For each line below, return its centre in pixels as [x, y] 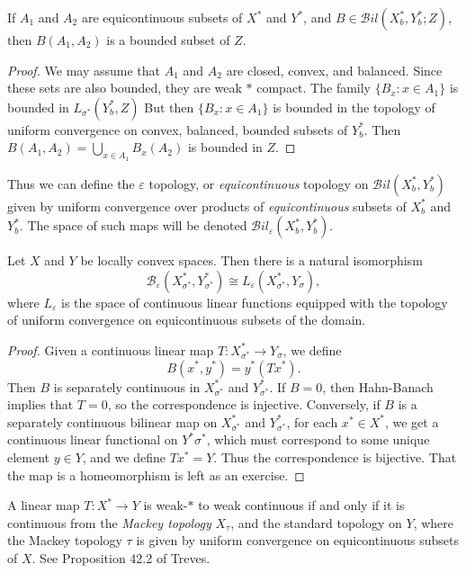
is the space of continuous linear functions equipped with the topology [255, 302]
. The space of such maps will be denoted [133, 225]
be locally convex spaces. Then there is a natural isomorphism [251, 260]
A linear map [44, 505]
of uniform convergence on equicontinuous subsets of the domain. [187, 320]
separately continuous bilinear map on [112, 421]
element [29, 457]
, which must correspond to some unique [318, 439]
